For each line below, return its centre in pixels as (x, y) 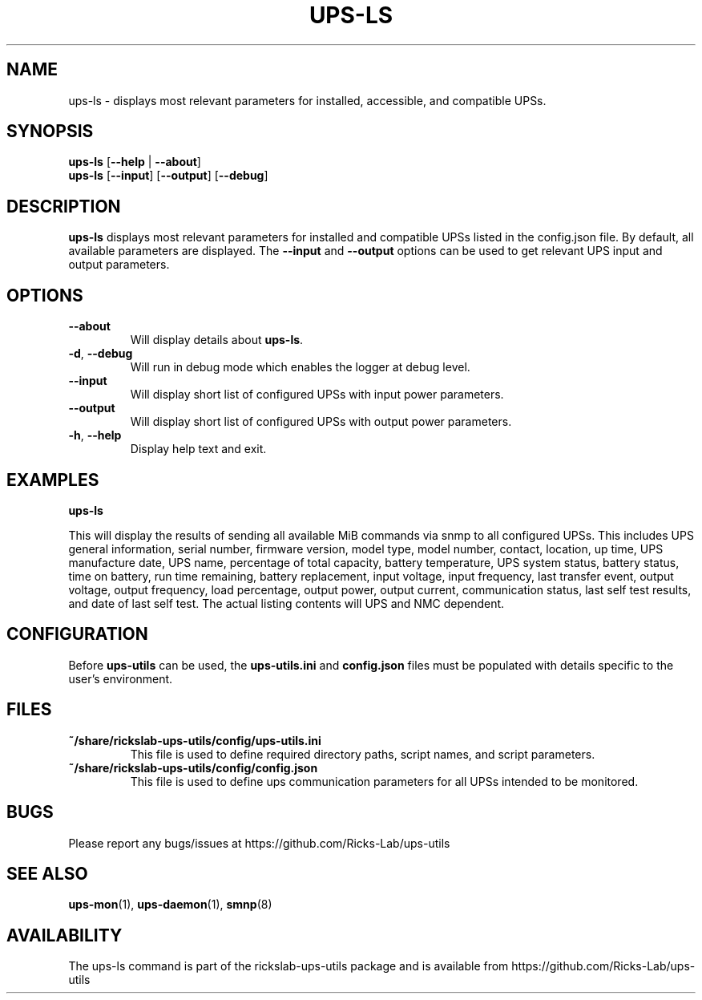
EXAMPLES (53, 480)
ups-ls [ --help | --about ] (135, 162)
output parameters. (119, 265)
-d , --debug (101, 354)
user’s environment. (121, 678)
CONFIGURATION (77, 634)
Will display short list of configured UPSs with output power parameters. (321, 422)
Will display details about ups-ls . (217, 340)
